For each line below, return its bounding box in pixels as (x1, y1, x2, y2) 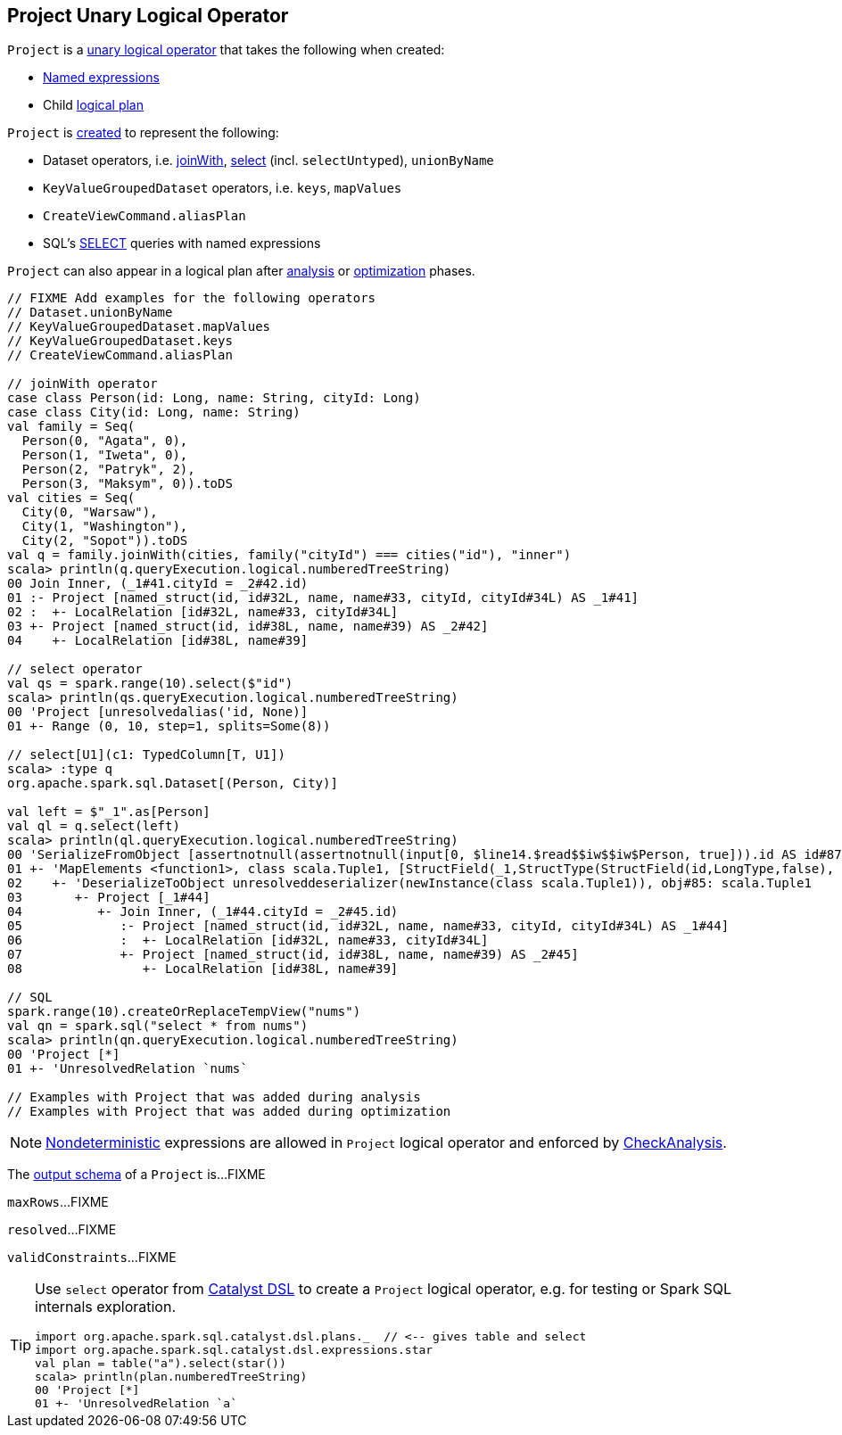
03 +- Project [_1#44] (7, 890, 210, 905)
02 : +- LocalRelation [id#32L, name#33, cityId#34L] (7, 605, 399, 620)
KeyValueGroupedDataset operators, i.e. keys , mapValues (43, 180, 402, 196)
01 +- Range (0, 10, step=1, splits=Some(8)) (7, 719, 331, 734)
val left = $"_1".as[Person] (7, 804, 210, 820)
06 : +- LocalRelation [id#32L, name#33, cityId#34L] (7, 933, 489, 948)
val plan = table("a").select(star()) (35, 1357, 286, 1371)
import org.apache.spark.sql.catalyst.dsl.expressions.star (35, 1343, 433, 1357)
